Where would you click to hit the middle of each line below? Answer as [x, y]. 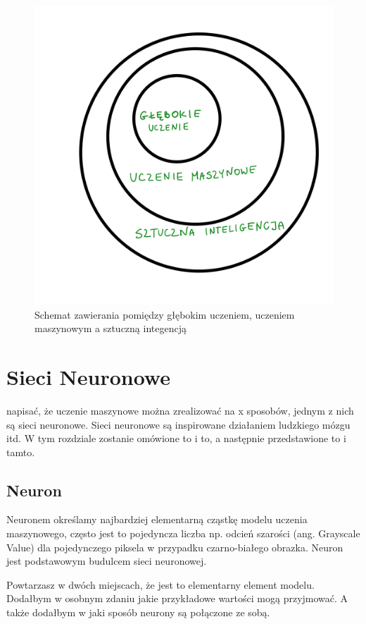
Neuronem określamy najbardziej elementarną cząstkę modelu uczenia [157, 519]
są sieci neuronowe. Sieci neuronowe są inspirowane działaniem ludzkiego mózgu [178, 424]
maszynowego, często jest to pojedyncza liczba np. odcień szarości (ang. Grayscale [183, 533]
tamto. [21, 452]
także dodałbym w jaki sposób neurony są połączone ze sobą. [138, 612]
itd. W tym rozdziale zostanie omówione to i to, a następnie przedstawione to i [176, 438]
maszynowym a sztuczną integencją [111, 328]
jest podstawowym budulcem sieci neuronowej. [107, 561]
